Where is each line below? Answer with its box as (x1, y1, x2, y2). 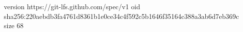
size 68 (4, 20, 24, 31)
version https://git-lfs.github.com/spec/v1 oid (4, 1, 140, 11)
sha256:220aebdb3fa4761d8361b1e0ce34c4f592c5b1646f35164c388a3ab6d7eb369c (4, 11, 239, 21)
